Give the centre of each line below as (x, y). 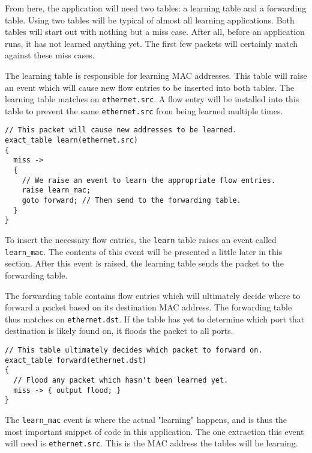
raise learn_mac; (56, 190)
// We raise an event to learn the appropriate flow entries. (149, 180)
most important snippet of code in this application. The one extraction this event (154, 431)
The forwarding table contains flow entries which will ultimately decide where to (153, 295)
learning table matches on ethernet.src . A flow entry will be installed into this (152, 99)
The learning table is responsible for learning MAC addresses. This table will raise (156, 75)
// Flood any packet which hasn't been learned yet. (121, 380)
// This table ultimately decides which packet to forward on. (134, 350)
